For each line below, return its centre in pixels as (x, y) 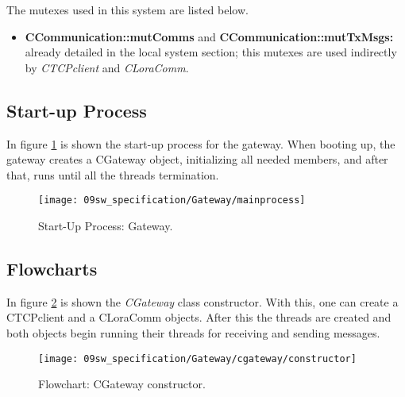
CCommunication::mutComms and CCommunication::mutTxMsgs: (209, 36)
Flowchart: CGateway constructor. (122, 384)
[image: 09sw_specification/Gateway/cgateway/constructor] (197, 358)
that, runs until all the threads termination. (113, 174)
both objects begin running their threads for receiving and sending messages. (193, 333)
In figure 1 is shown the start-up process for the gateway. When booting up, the (201, 143)
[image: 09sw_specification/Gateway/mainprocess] (172, 200)
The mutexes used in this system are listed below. (127, 10)
